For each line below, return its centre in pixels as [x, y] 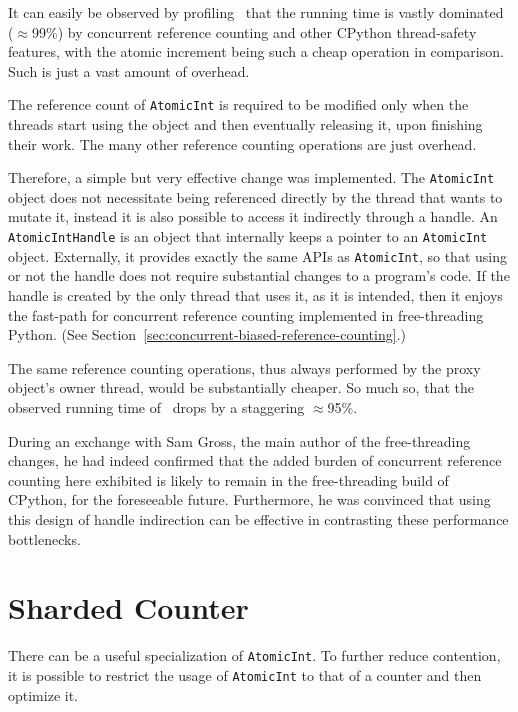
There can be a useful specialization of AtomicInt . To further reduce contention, [254, 655]
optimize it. [43, 694]
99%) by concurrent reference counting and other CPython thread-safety [254, 31]
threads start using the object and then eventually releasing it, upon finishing [245, 124]
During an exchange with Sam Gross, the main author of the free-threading [239, 440]
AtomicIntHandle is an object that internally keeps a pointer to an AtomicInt [248, 236]
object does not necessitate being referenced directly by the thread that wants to [255, 196]
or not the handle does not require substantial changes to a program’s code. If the [259, 275]
